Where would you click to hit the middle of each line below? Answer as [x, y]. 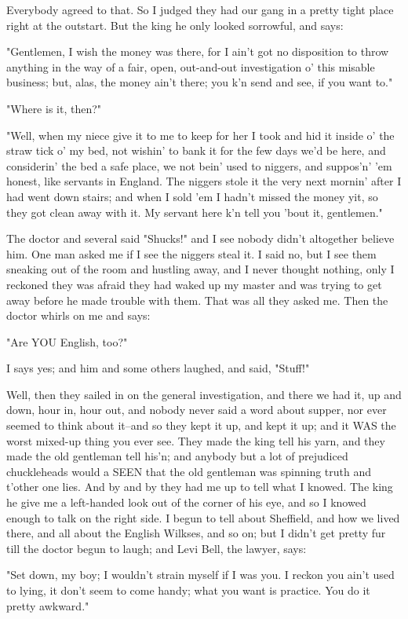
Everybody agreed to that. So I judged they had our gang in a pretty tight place [200, 9]
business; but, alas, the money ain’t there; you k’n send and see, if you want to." [200, 82]
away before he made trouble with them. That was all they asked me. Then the [197, 300]
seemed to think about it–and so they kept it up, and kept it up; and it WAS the [201, 425]
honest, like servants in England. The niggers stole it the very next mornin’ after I [204, 181]
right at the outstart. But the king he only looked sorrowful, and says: [175, 25]
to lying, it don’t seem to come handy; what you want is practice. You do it [188, 590]
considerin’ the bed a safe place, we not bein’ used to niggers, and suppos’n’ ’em [199, 165]
